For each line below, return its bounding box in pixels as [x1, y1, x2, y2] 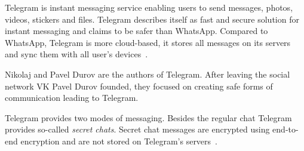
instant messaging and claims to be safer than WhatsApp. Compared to [5, 24, 268, 37]
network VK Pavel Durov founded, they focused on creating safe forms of [5, 79, 273, 92]
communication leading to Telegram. [5, 91, 139, 104]
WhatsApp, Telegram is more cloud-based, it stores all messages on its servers [5, 36, 291, 48]
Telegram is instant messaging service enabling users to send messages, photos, [5, 1, 293, 13]
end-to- [272, 123, 299, 135]
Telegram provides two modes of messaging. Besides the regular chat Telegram [5, 111, 292, 124]
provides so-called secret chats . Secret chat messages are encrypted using [5, 123, 270, 135]
